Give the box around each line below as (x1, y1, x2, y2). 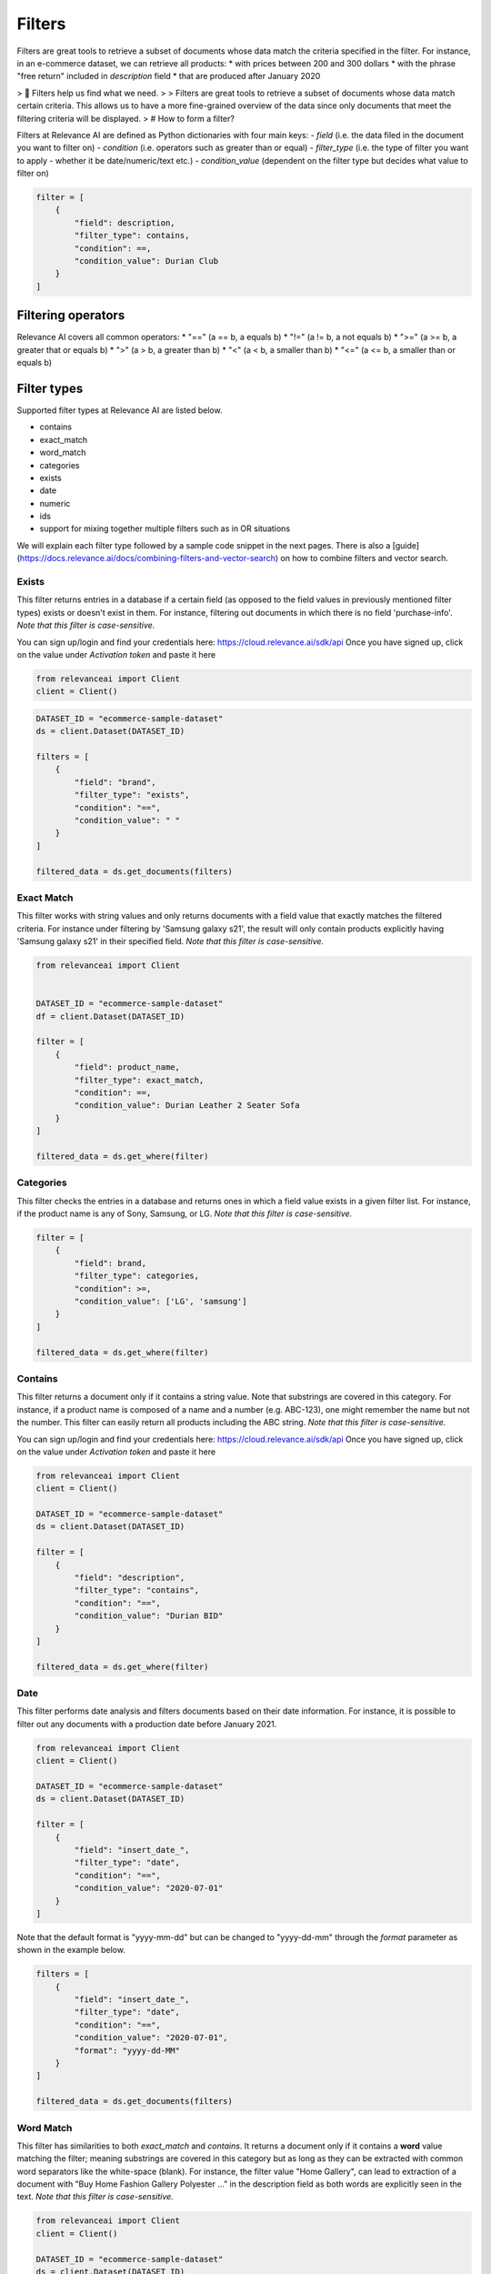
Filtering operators (16, 307, 125, 323)
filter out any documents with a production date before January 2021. (16, 1718, 277, 1729)
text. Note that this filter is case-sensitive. (16, 2191, 175, 2202)
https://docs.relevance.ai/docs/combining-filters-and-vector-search (19, 553, 276, 564)
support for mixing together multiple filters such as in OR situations (39, 523, 291, 534)
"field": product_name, (74, 1062, 181, 1072)
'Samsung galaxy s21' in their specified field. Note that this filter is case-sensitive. (16, 936, 325, 947)
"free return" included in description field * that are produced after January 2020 (16, 71, 321, 82)
